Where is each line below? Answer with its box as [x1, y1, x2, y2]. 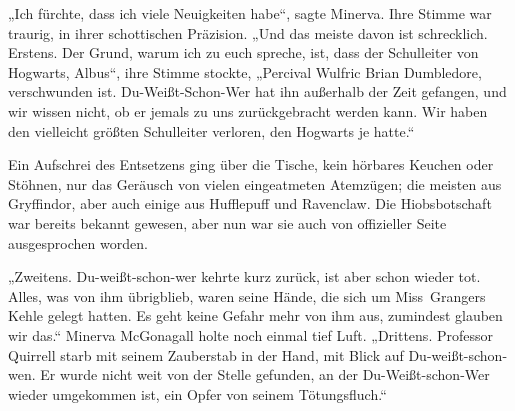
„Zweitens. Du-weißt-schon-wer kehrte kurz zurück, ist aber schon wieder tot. [8, 266, 481, 287]
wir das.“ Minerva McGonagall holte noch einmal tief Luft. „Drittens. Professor [8, 324, 493, 345]
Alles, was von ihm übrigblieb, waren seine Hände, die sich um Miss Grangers [8, 285, 486, 306]
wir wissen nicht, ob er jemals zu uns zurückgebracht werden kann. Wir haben [8, 100, 488, 121]
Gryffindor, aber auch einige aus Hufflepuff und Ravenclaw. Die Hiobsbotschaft [8, 193, 492, 214]
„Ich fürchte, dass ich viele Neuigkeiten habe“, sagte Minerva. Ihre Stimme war [8, 3, 492, 23]
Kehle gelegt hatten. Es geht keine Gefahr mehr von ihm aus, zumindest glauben [8, 305, 503, 326]
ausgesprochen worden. [8, 232, 148, 253]
